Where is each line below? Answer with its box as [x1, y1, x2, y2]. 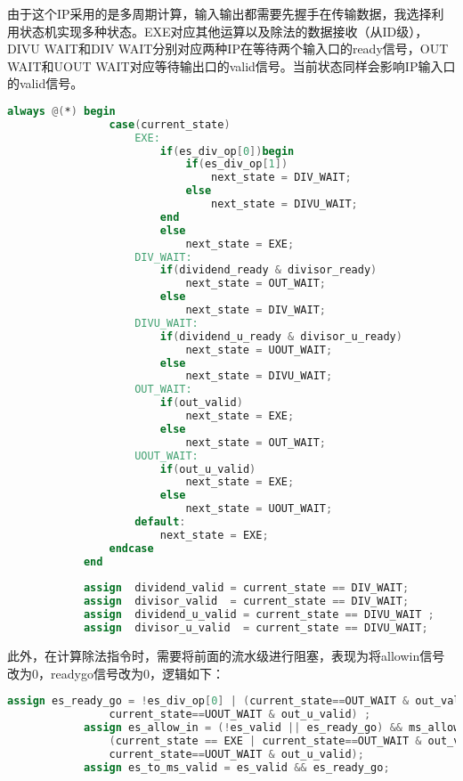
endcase [109, 541, 154, 555]
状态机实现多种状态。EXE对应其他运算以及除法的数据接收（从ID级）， [19, 21, 428, 40]
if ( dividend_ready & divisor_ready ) [159, 264, 378, 277]
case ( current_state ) [109, 118, 231, 131]
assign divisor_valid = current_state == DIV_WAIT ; [83, 595, 410, 608]
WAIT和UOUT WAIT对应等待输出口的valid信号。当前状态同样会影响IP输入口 [7, 56, 456, 75]
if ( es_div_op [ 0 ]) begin [159, 144, 295, 158]
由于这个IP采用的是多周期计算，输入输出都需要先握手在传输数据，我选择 [7, 4, 432, 22]
